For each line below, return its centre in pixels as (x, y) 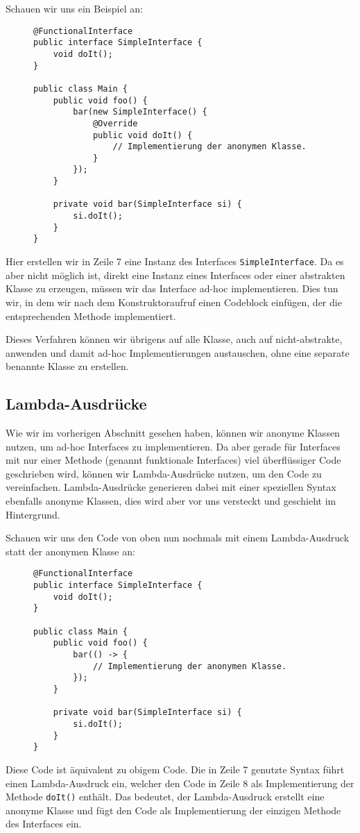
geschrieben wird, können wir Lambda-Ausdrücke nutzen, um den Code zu (164, 473)
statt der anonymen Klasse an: (70, 551)
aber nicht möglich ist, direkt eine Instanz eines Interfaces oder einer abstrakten (175, 275)
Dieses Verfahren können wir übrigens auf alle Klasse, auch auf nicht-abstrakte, (174, 339)
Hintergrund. (33, 514)
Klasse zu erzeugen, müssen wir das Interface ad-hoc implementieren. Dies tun (172, 288)
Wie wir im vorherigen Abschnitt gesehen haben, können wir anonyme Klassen (173, 433)
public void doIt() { (143, 135)
